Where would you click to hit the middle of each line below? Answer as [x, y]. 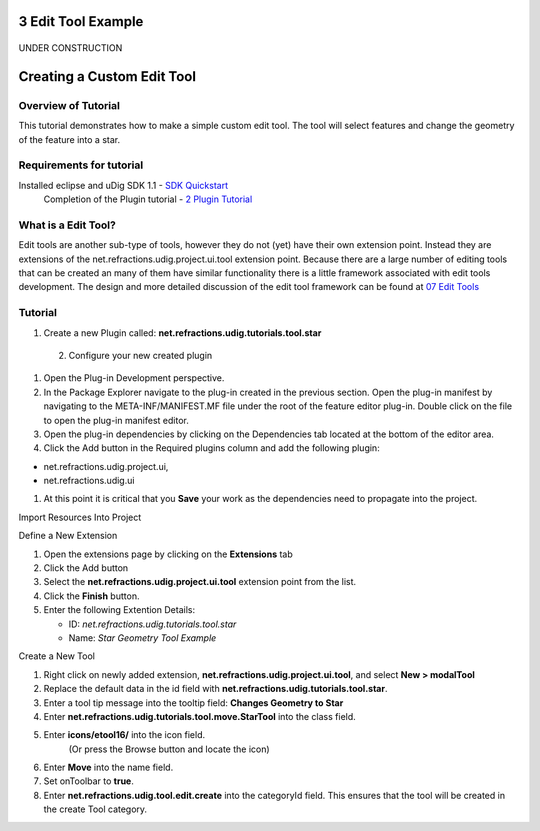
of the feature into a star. [69, 139]
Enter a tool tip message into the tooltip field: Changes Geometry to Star [193, 702]
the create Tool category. [95, 809]
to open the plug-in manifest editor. [116, 420]
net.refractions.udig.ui [89, 481]
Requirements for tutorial [81, 165]
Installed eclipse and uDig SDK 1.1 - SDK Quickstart [123, 185]
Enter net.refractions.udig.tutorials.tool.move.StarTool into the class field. [200, 716]
